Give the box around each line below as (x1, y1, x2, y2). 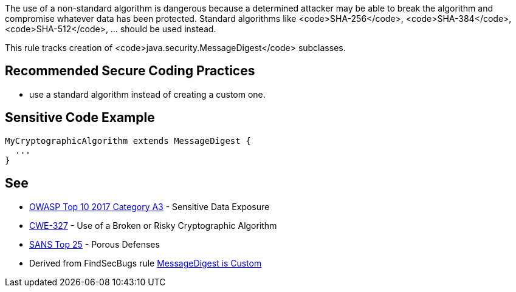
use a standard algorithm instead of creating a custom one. (29, 89, 266, 100)
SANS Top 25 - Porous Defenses (29, 239, 160, 250)
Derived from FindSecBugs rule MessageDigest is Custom (29, 257, 262, 268)
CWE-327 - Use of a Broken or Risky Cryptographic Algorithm (29, 220, 277, 231)
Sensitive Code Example (5, 110, 155, 126)
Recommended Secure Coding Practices (5, 63, 255, 79)
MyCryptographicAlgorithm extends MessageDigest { (5, 135, 251, 146)
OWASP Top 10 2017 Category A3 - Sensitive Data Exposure (29, 201, 270, 212)
